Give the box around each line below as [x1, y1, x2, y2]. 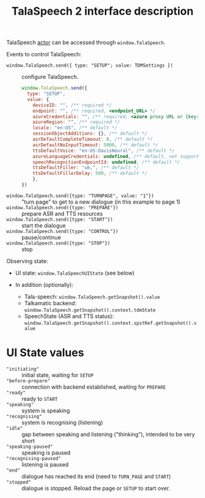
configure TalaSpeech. [21, 73, 79, 81]
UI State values [6, 346, 84, 360]
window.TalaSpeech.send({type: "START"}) [6, 216, 113, 223]
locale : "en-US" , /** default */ [32, 125, 118, 131]
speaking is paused [21, 448, 71, 456]
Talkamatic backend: [24, 299, 77, 307]
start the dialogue [21, 221, 66, 229]
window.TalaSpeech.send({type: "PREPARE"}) [6, 204, 119, 210]
